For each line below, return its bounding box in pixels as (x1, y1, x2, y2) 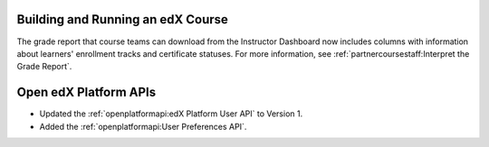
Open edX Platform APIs (16, 85, 157, 100)
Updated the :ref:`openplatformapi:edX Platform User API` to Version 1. (39, 108, 303, 119)
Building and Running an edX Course (16, 12, 228, 27)
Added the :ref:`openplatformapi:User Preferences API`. (39, 121, 247, 132)
